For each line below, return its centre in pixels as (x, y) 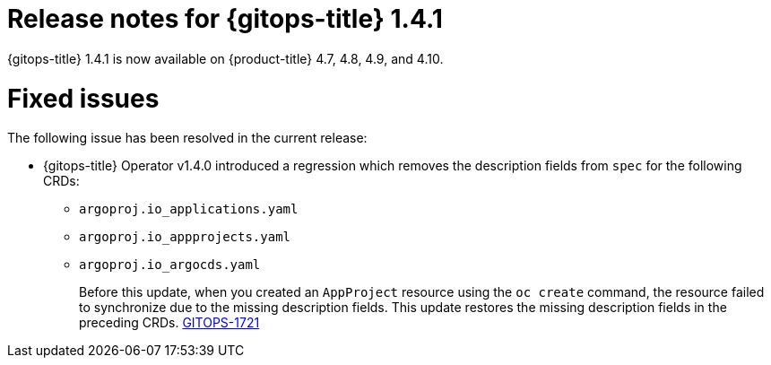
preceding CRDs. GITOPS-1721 (169, 323)
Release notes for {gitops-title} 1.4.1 (225, 19)
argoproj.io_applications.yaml (189, 209)
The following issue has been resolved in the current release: (187, 138)
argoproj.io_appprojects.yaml (185, 237)
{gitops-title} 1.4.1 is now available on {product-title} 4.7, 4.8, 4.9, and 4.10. (225, 58)
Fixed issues (83, 98)
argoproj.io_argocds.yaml (170, 265)
